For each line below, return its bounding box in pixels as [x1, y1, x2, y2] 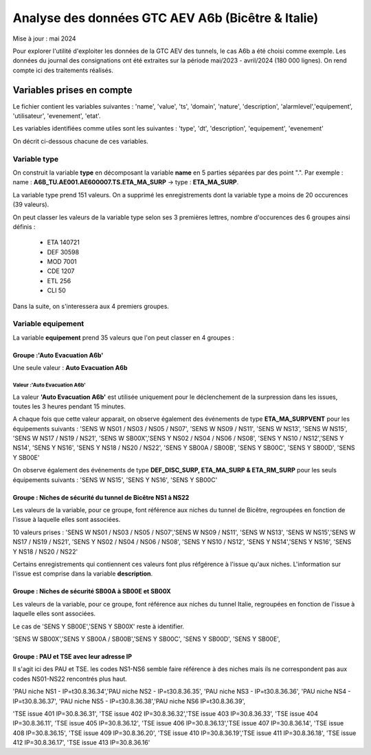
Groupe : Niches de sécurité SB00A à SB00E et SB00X [12, 587, 171, 595]
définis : [12, 222, 36, 230]
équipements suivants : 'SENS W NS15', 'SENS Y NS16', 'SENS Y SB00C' [12, 475, 218, 484]
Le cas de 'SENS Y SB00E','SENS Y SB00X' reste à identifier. [12, 622, 185, 631]
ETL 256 [47, 276, 71, 285]
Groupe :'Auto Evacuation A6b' [12, 351, 104, 359]
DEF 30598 [47, 248, 79, 256]
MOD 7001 [47, 258, 77, 266]
